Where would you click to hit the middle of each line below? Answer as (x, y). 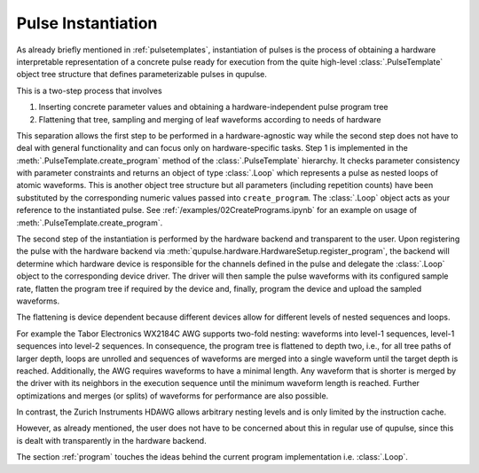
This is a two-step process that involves (90, 91)
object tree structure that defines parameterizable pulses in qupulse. (142, 75)
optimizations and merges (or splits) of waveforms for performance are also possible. (173, 396)
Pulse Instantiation (87, 23)
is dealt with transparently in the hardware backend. (112, 440)
